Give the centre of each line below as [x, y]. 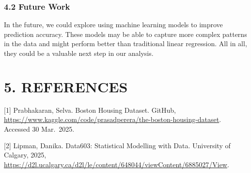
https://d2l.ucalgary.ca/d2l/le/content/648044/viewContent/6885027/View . [117, 164]
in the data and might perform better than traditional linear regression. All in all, [125, 43]
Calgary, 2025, [25, 155]
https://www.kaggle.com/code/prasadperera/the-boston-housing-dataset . [113, 119]
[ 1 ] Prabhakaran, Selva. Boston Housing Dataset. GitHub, [90, 110]
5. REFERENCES [66, 86]
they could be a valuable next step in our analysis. [79, 53]
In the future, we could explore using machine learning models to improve [113, 25]
